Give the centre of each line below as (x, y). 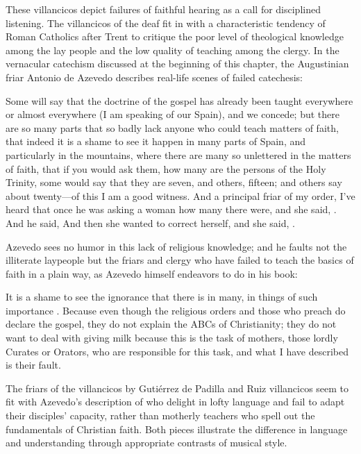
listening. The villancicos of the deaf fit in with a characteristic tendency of (166, 23)
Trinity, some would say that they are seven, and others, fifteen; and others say (174, 182)
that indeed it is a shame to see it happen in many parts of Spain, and (156, 141)
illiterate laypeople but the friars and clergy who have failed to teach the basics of (180, 260)
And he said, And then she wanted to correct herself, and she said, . (150, 222)
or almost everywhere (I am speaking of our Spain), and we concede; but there (173, 114)
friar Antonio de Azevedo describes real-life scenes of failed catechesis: (154, 77)
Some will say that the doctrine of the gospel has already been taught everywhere (179, 100)
